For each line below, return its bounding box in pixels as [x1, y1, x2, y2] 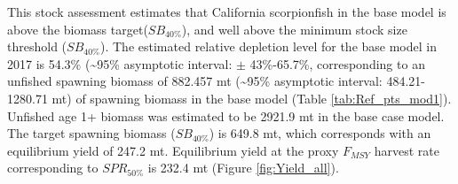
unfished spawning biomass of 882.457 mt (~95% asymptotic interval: [7, 72, 383, 90]
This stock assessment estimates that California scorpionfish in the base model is [7, 3, 446, 20]
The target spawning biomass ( [7, 124, 176, 142]
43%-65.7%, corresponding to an [249, 54, 425, 73]
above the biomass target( [7, 19, 148, 38]
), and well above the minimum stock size [181, 19, 407, 38]
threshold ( [7, 37, 67, 56]
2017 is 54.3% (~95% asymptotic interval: [7, 54, 233, 73]
